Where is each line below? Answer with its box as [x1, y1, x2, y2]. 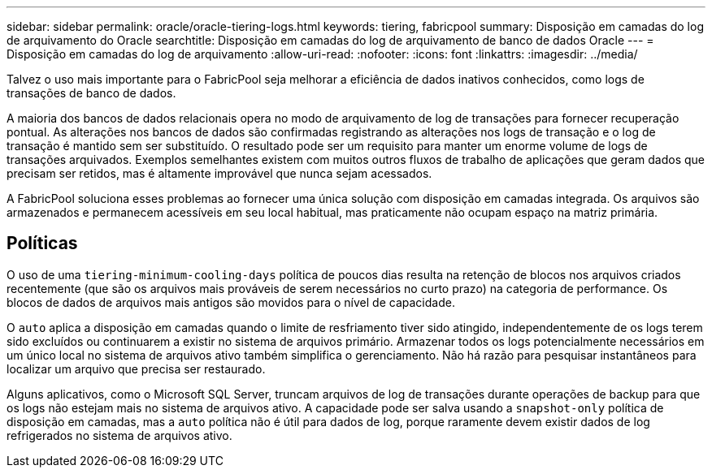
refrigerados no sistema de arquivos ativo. [7, 428, 232, 442]
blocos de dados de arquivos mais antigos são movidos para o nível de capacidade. [7, 295, 455, 309]
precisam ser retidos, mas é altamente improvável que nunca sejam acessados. [7, 166, 432, 180]
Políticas [7, 233, 78, 254]
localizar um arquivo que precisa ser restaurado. [7, 361, 266, 376]
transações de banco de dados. [7, 86, 176, 100]
